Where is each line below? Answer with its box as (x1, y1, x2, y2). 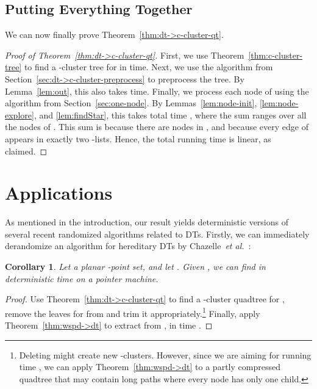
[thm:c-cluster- (248, 48, 303, 61)
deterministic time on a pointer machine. (5, 272, 158, 285)
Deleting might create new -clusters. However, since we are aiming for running (19, 348, 312, 361)
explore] (5, 108, 34, 121)
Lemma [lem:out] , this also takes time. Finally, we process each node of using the (5, 84, 309, 97)
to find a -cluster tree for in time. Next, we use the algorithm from (24, 60, 273, 73)
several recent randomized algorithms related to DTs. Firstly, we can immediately (5, 227, 310, 240)
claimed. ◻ (5, 144, 48, 157)
